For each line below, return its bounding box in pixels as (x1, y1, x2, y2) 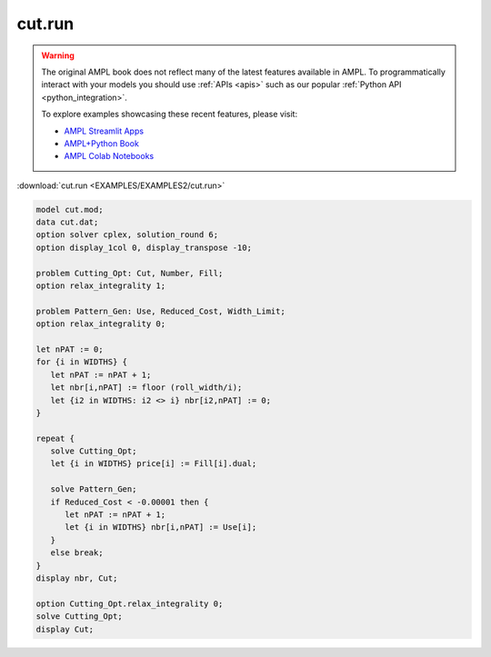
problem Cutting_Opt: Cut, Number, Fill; (35, 268, 224, 278)
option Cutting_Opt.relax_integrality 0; (35, 598, 224, 609)
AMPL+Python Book (64, 137, 140, 149)
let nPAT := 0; (35, 343, 104, 354)
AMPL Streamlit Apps (64, 125, 145, 136)
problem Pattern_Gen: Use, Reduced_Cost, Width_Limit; (35, 305, 286, 316)
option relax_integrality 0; (35, 319, 166, 329)
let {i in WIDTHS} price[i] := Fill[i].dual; (50, 459, 257, 469)
